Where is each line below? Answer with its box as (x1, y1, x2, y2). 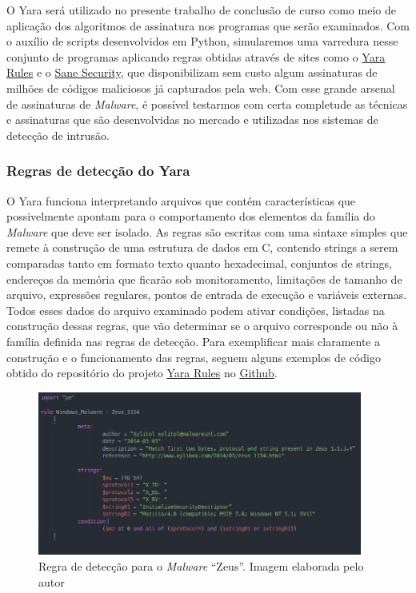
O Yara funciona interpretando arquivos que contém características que (6, 192, 356, 209)
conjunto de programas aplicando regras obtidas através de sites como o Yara (6, 48, 386, 65)
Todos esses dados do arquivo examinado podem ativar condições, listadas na (6, 301, 385, 318)
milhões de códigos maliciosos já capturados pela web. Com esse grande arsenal (6, 79, 395, 96)
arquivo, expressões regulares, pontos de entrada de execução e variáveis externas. (6, 286, 407, 303)
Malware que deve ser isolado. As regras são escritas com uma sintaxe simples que (6, 223, 408, 240)
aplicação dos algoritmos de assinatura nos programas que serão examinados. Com (6, 17, 410, 34)
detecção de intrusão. (6, 126, 110, 143)
